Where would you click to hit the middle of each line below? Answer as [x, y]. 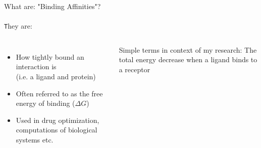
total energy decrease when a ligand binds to [188, 59]
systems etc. [35, 139]
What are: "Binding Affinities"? [53, 6]
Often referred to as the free [59, 93]
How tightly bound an [50, 56]
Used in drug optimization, [58, 120]
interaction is [36, 66]
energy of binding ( [45, 103]
